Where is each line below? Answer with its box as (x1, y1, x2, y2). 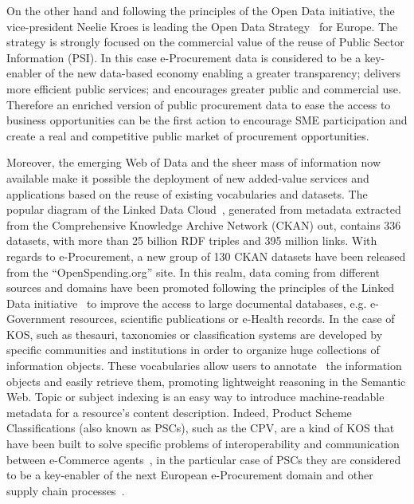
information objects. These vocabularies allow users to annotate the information (6, 357, 402, 374)
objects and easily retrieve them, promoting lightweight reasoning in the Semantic (6, 372, 406, 389)
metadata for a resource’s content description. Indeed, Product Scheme (6, 404, 352, 420)
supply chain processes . (6, 482, 125, 498)
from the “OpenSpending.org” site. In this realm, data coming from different (6, 263, 380, 280)
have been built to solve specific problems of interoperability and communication (6, 435, 400, 452)
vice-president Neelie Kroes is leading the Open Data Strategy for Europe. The (6, 18, 398, 34)
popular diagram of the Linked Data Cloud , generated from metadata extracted (6, 201, 401, 218)
